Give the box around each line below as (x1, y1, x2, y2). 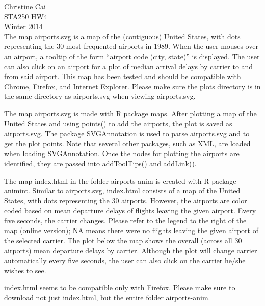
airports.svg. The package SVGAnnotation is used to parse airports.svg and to (4, 128, 250, 139)
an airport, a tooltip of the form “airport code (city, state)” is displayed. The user (4, 50, 260, 61)
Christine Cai (4, 1, 46, 11)
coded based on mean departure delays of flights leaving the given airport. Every (4, 205, 256, 216)
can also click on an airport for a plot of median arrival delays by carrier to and (4, 61, 253, 71)
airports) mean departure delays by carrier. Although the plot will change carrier (4, 245, 257, 256)
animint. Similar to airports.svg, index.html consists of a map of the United (4, 185, 241, 196)
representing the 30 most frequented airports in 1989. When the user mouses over (4, 41, 258, 52)
